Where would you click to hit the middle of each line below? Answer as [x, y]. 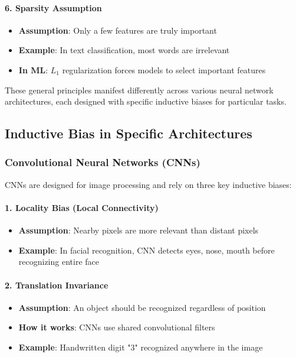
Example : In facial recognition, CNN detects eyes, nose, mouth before [147, 250]
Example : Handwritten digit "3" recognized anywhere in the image [141, 347]
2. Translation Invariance [57, 285]
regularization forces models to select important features [164, 69]
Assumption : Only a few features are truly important [118, 30]
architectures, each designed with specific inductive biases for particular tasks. [146, 101]
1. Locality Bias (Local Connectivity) [82, 207]
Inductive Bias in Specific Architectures [129, 133]
